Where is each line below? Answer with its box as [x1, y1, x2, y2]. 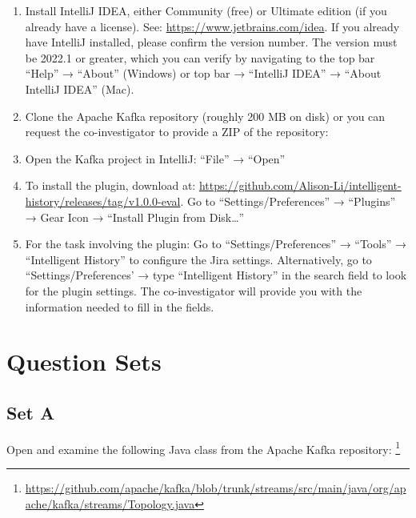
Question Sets [6, 345, 162, 378]
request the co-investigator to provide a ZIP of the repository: [25, 123, 329, 140]
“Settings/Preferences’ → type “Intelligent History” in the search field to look [25, 267, 407, 283]
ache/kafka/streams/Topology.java [25, 495, 195, 512]
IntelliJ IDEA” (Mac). [25, 80, 134, 97]
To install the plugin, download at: [25, 177, 196, 194]
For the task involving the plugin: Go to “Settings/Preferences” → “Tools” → [25, 235, 406, 252]
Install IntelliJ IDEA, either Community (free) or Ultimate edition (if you [25, 2, 387, 18]
